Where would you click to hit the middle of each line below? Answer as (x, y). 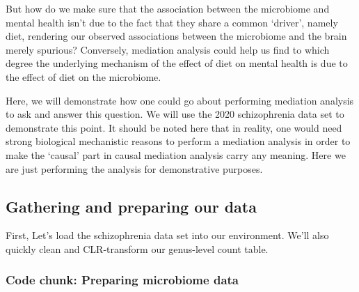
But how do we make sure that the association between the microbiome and (168, 8)
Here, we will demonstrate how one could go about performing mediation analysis (180, 100)
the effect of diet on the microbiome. (83, 76)
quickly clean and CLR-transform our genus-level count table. (137, 248)
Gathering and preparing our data (131, 206)
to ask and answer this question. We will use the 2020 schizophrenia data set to (175, 114)
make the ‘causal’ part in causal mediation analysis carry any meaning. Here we (176, 154)
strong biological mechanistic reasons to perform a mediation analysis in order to (178, 141)
